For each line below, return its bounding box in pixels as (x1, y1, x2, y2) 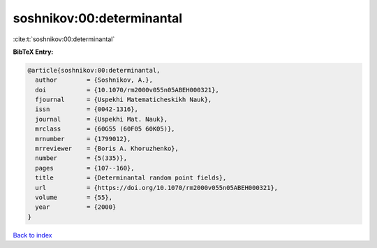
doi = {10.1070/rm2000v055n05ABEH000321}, (35, 86, 219, 94)
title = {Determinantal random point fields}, (35, 174, 227, 182)
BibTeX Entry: (13, 48, 54, 56)
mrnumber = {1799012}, (35, 135, 131, 143)
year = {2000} (35, 203, 117, 211)
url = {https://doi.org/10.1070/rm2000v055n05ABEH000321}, (35, 184, 279, 191)
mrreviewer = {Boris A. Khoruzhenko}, (35, 145, 179, 153)
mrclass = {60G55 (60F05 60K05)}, (35, 125, 175, 133)
